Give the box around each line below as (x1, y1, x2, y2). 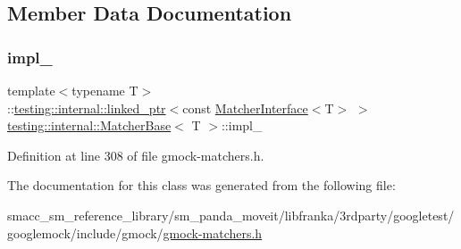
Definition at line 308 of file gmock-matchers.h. (7, 145, 264, 164)
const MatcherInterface (182, 98, 308, 117)
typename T (71, 81, 138, 99)
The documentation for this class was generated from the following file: (7, 176, 396, 195)
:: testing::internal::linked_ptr (7, 98, 166, 117)
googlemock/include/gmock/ (7, 223, 163, 242)
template (7, 81, 55, 99)
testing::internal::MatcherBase (7, 116, 172, 135)
